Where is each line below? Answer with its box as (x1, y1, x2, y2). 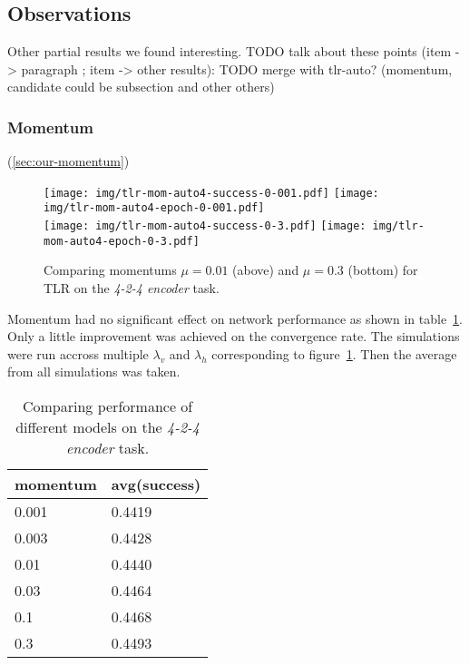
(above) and (232, 260, 299, 279)
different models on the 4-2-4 (15, 416, 200, 437)
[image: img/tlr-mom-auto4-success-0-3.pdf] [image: (44, 220, 366, 233)
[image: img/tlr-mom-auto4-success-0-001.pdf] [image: (44, 186, 379, 200)
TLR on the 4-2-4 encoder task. (44, 279, 220, 298)
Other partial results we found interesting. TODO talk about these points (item (7, 42, 452, 61)
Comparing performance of (22, 395, 193, 416)
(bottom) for (347, 260, 418, 279)
